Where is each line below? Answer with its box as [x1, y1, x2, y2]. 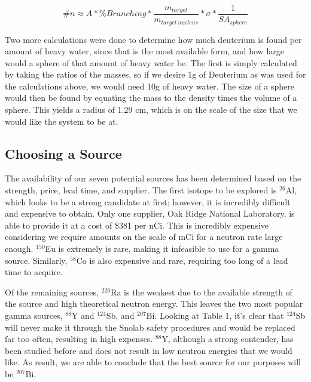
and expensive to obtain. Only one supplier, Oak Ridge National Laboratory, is [5, 207, 295, 220]
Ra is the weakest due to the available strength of [111, 285, 292, 298]
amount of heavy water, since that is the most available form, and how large [5, 45, 284, 57]
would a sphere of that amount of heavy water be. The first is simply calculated [5, 56, 297, 69]
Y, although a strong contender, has [161, 332, 294, 345]
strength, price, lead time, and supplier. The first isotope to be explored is [5, 184, 277, 196]
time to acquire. [5, 266, 63, 278]
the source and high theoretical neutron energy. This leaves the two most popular [5, 297, 303, 310]
